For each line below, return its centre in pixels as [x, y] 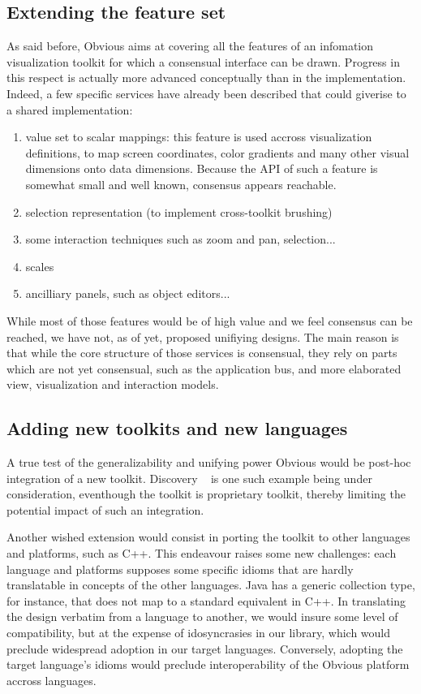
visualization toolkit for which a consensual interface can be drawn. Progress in [203, 61]
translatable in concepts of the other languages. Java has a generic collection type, [211, 585]
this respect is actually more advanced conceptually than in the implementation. [206, 78]
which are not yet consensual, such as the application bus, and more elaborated [204, 368]
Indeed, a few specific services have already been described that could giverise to [206, 93]
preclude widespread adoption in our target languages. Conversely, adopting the [205, 648]
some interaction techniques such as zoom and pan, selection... [180, 239]
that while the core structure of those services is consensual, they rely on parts [202, 353]
